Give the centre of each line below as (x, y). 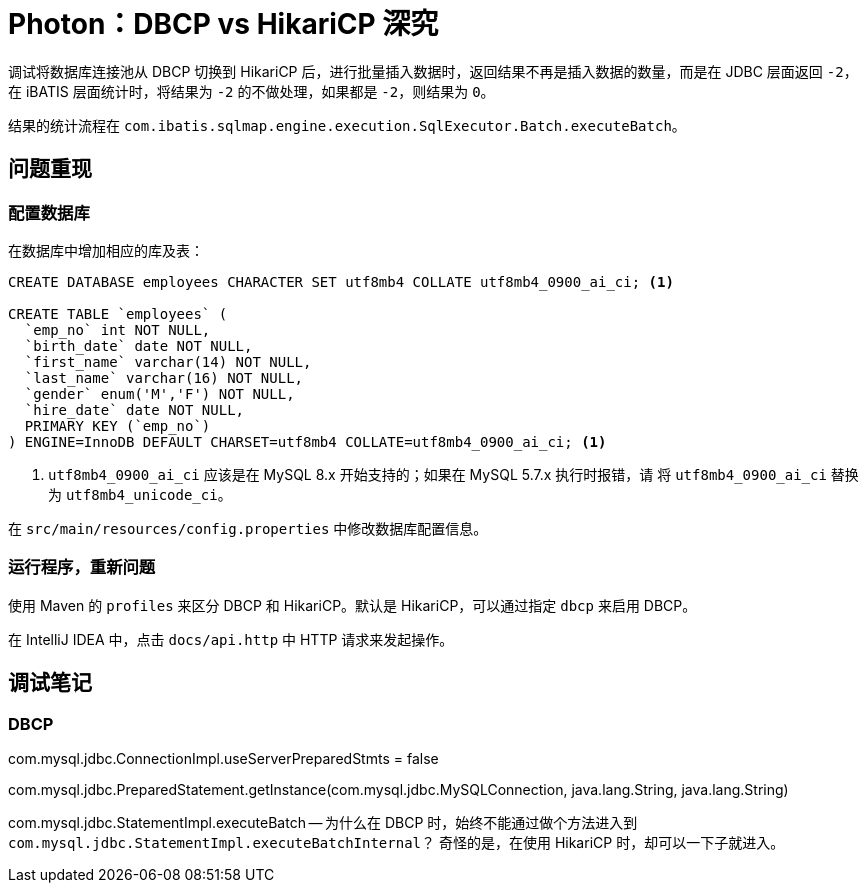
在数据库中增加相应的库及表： (106, 250)
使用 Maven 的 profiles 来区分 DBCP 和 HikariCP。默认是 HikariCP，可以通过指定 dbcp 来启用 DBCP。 (352, 605)
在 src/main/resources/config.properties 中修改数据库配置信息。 (248, 528)
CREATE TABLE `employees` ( (118, 313)
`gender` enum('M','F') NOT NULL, (159, 393)
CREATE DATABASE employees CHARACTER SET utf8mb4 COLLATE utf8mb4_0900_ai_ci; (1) (341, 281)
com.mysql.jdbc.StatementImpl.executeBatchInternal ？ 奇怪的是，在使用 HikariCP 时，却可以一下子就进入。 (396, 842)
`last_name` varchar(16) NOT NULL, (164, 377)
